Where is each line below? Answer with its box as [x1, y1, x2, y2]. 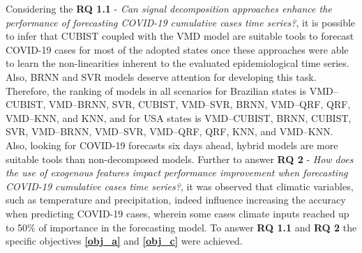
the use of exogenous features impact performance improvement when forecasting [6, 165, 348, 180]
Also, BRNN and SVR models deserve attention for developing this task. [6, 69, 317, 84]
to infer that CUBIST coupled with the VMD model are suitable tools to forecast [6, 29, 354, 43]
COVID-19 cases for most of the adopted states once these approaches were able [6, 42, 349, 56]
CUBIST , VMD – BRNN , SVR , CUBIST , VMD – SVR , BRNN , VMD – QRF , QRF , [6, 97, 351, 112]
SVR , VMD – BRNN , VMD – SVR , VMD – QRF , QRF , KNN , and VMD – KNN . [6, 124, 333, 139]
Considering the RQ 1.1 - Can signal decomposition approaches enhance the [6, 1, 332, 15]
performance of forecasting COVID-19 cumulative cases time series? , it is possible [6, 15, 356, 29]
